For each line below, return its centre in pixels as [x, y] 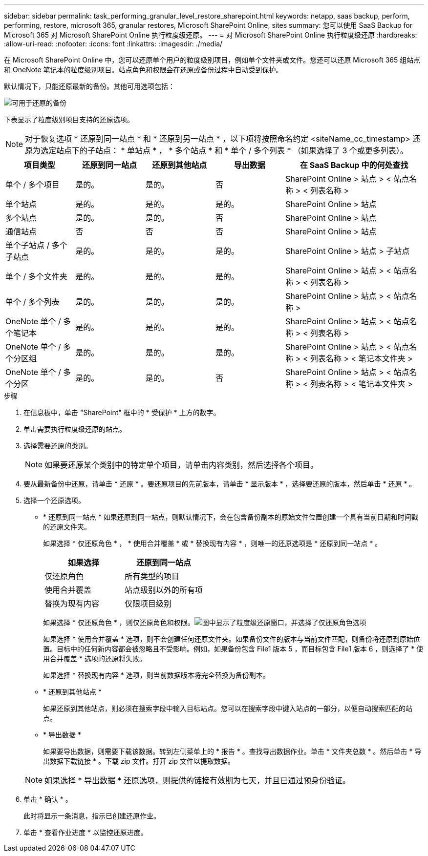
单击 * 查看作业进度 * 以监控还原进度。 [86, 832]
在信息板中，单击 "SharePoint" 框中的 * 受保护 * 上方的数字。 [122, 412]
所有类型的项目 [152, 576]
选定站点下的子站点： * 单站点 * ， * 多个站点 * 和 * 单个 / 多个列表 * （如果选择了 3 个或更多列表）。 [224, 150]
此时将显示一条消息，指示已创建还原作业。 [92, 816]
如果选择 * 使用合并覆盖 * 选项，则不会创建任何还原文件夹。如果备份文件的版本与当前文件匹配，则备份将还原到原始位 [232, 639]
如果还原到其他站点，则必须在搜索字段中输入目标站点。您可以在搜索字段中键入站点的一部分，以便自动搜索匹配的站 [228, 708]
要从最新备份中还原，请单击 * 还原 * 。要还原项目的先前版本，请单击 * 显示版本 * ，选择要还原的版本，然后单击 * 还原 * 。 [220, 484]
